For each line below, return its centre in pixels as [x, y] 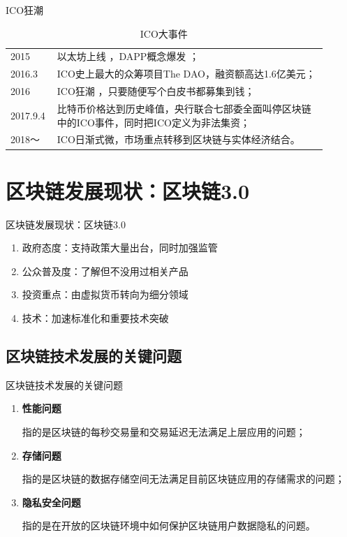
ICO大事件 [164, 33]
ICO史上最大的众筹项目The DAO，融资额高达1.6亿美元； [186, 74]
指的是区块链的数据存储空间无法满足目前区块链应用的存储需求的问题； [183, 479]
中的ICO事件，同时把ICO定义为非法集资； [153, 122]
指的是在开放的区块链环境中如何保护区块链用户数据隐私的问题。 [169, 525]
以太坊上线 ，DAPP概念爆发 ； [128, 56]
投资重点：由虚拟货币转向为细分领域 [105, 294]
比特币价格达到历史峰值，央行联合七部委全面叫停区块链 [184, 108]
